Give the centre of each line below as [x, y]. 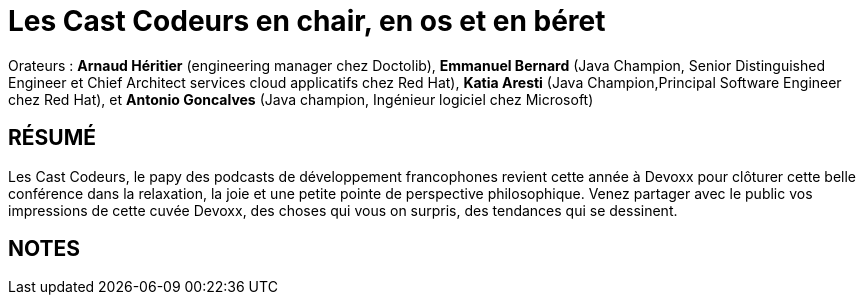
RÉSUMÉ [52, 138]
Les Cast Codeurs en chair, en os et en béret [307, 21]
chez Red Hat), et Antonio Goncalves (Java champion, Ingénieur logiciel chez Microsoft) [301, 99]
